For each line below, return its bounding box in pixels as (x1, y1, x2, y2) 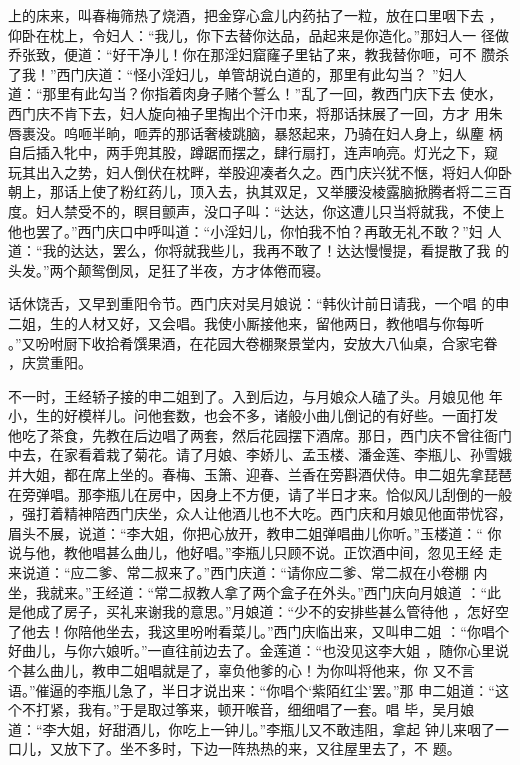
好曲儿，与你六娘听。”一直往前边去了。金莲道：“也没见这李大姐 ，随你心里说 (8, 640, 509, 661)
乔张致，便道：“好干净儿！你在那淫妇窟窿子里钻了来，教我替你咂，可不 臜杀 (8, 44, 510, 65)
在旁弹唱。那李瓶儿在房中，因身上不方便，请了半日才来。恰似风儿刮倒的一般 (8, 483, 512, 504)
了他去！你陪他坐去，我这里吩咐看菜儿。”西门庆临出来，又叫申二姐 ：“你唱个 (8, 620, 509, 641)
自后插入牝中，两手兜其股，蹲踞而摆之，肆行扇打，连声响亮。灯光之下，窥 (8, 142, 498, 163)
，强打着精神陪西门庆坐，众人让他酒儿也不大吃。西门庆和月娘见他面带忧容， (8, 503, 512, 524)
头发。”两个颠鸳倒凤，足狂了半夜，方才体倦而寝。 (8, 259, 330, 280)
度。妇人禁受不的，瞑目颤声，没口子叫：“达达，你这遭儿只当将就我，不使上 (8, 200, 505, 221)
